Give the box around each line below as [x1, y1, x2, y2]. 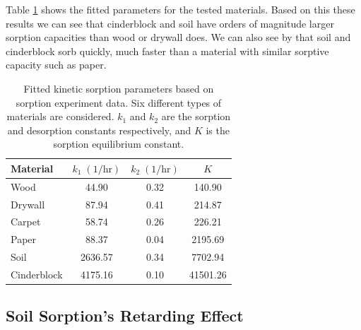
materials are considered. [6, 109, 114, 124]
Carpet [11, 214, 41, 229]
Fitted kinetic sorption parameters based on [23, 81, 214, 95]
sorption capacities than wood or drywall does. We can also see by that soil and [6, 30, 351, 45]
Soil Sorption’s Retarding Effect [6, 305, 244, 326]
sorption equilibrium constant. [53, 136, 184, 151]
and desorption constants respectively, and [7, 122, 191, 137]
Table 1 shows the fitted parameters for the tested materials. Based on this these [6, 2, 355, 16]
